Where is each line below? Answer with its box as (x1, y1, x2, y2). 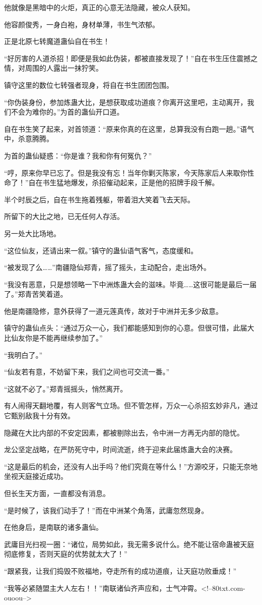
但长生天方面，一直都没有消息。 (4, 488, 110, 498)
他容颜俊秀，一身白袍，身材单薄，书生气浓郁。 (4, 19, 159, 29)
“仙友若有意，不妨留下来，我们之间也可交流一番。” (4, 366, 170, 377)
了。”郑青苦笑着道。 (4, 289, 68, 299)
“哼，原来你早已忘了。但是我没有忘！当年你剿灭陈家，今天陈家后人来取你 (4, 167, 247, 178)
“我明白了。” (4, 349, 43, 360)
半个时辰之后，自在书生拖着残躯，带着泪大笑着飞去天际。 (4, 194, 194, 204)
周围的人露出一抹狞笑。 (25, 63, 103, 73)
